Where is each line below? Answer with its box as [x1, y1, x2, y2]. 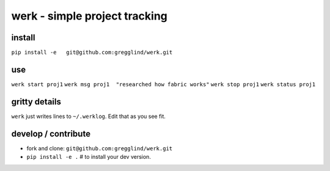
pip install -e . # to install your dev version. [26, 153, 151, 161]
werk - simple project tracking [11, 9, 168, 23]
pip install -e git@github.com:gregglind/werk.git [11, 49, 173, 56]
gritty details [11, 96, 61, 107]
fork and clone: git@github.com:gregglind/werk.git [26, 144, 173, 152]
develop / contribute [11, 128, 91, 139]
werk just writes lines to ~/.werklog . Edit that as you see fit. [11, 112, 166, 120]
